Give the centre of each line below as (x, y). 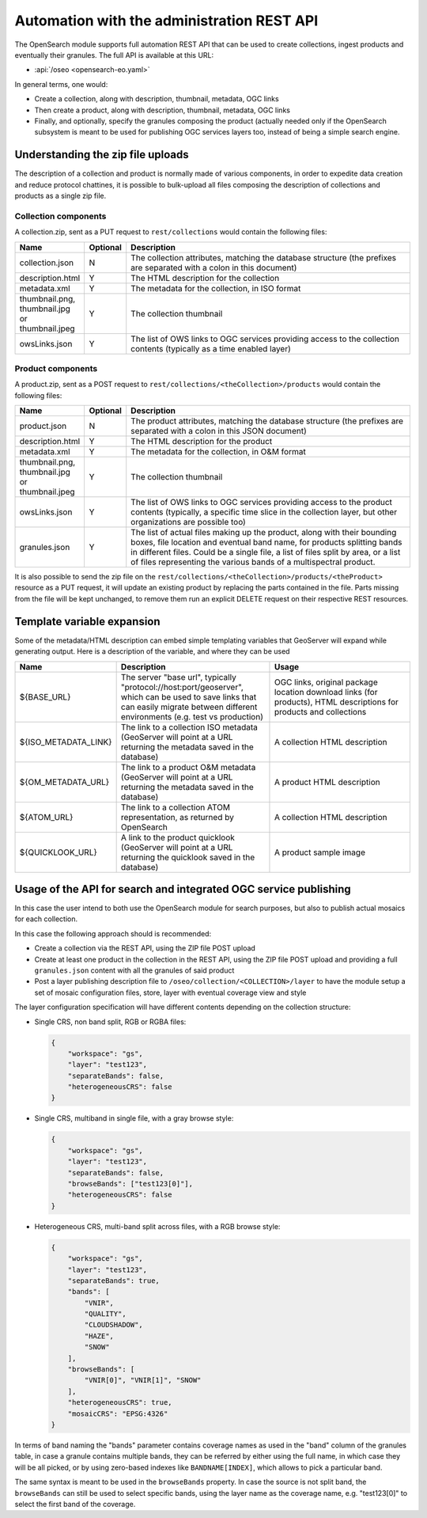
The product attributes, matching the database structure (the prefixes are (267, 421)
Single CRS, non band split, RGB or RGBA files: (110, 1022)
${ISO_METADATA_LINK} (66, 742)
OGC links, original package (326, 682)
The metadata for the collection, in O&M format (218, 452)
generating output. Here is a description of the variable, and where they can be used (152, 651)
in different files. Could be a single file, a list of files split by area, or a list (266, 552)
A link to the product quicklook (178, 837)
